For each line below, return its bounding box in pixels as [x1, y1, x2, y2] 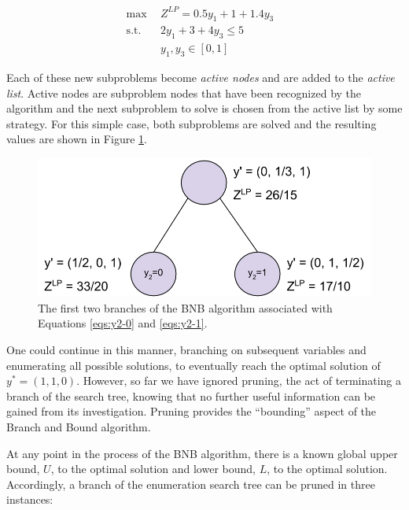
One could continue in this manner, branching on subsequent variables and [6, 341, 367, 357]
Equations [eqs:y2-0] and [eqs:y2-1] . [38, 315, 208, 331]
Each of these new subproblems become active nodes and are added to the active [6, 68, 395, 85]
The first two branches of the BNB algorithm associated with [38, 299, 333, 316]
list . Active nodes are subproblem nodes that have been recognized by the [6, 84, 362, 101]
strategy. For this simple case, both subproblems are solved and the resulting [6, 115, 377, 131]
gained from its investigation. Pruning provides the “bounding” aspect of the [6, 403, 377, 419]
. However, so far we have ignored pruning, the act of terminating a [76, 372, 402, 389]
